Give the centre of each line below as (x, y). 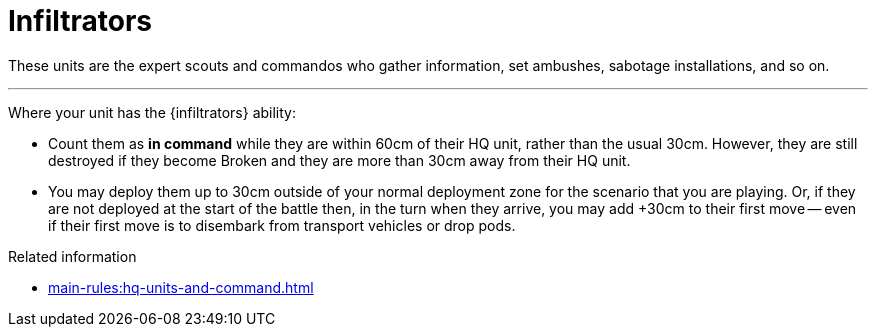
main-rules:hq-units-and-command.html (181, 287)
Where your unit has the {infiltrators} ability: (152, 112)
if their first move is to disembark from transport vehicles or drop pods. (282, 225)
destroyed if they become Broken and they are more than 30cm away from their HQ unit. (339, 160)
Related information (72, 256)
